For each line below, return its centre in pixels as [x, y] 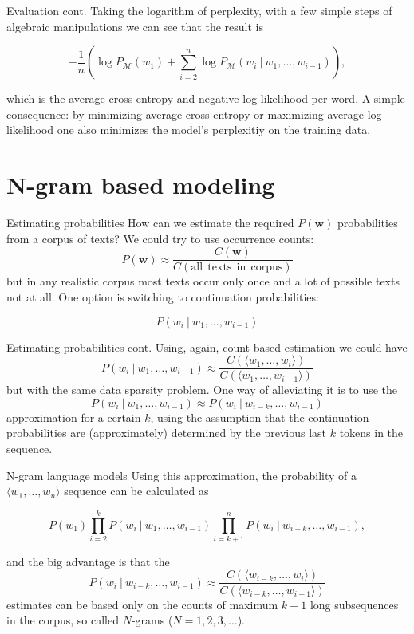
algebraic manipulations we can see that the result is [135, 26]
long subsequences [354, 604]
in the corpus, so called [63, 620]
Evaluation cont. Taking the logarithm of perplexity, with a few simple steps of [199, 10]
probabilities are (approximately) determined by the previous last [167, 433]
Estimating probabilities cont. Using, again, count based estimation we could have [207, 347]
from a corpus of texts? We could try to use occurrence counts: [160, 238]
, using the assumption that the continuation [260, 417]
